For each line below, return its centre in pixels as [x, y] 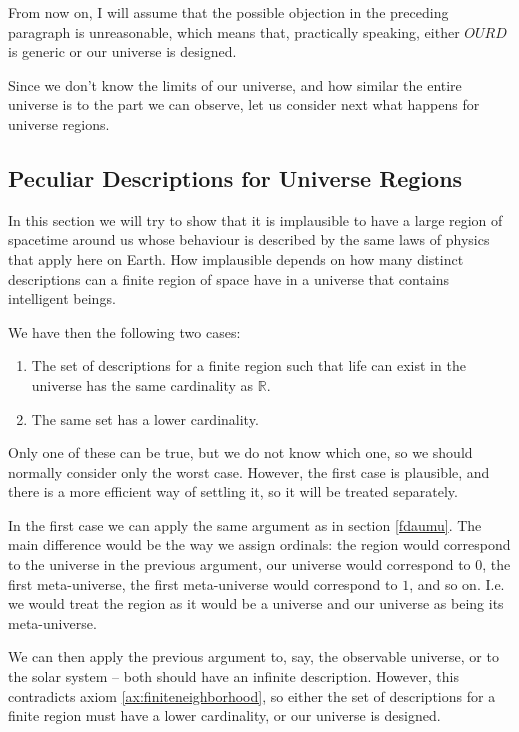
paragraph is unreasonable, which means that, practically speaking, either [234, 31]
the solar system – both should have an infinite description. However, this [233, 676]
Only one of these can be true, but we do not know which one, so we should [240, 452]
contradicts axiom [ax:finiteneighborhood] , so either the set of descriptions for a [252, 695]
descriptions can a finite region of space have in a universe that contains [229, 278]
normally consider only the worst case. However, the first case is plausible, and [249, 471]
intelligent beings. [62, 298]
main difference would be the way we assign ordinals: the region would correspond [259, 544]
